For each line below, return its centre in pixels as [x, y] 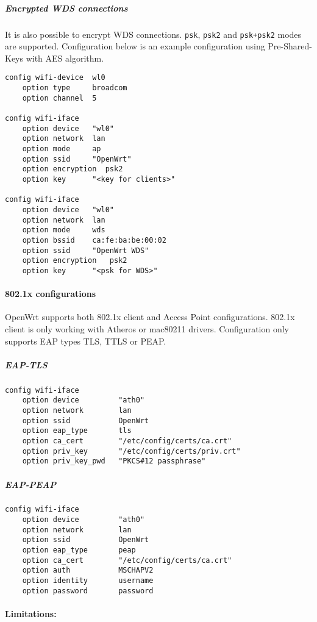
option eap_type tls [77, 431]
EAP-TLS [26, 364]
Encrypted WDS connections [66, 8]
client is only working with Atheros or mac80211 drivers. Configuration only [147, 328]
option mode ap [62, 149]
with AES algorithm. [65, 58]
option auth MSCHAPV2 [88, 570]
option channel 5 [59, 98]
